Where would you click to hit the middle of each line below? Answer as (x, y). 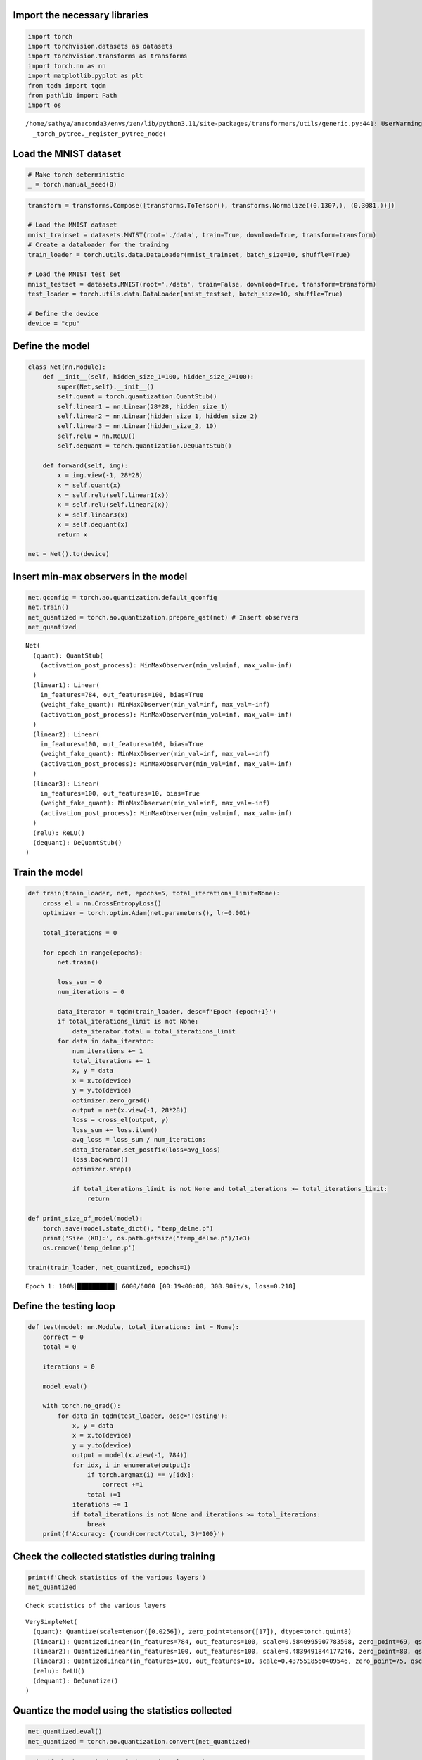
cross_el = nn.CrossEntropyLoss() (102, 903)
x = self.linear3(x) (93, 515)
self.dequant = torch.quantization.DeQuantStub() (145, 446)
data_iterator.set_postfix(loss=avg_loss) (146, 1150)
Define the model (52, 346)
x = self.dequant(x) (93, 525)
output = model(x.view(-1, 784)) (130, 1455)
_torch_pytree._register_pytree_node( (100, 133)
